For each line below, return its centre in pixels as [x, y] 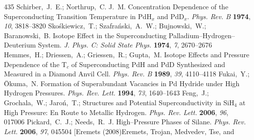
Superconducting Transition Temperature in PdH [78, 16]
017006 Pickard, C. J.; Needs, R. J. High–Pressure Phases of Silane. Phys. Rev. [125, 122]
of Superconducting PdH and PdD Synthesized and [148, 64]
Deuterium [20, 45]
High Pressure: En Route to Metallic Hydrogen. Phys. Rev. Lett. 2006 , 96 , [116, 112]
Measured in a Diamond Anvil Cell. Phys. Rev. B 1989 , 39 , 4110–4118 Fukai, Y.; [127, 74]
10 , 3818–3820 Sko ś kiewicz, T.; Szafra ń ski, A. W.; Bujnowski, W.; [105, 26]
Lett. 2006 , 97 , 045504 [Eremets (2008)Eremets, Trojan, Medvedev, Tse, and [119, 131]
